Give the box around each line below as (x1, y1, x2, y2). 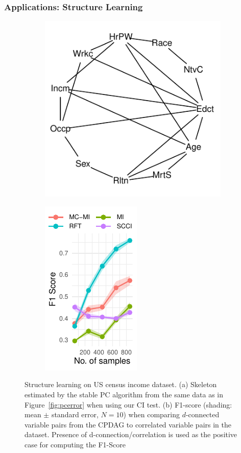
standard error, (51, 409, 99, 420)
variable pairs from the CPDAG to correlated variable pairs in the (25, 419, 231, 430)
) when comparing (123, 409, 180, 420)
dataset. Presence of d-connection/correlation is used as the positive (25, 429, 237, 440)
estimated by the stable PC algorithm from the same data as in (25, 389, 224, 399)
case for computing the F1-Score (25, 439, 126, 449)
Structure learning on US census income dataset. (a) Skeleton (25, 379, 217, 390)
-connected (185, 409, 220, 420)
